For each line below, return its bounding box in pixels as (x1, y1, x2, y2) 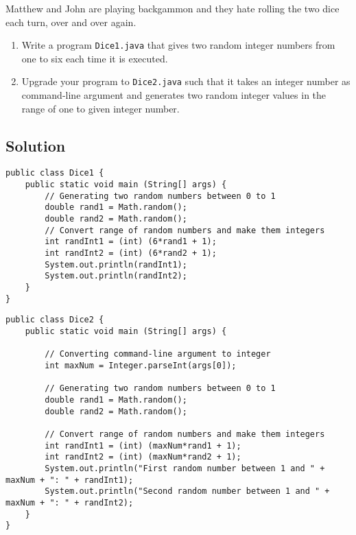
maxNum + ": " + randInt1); (5, 475, 134, 485)
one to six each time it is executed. (21, 51, 168, 65)
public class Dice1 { (5, 168, 104, 178)
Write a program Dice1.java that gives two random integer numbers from (21, 38, 335, 52)
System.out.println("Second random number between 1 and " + (45, 486, 330, 497)
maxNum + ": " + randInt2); (5, 497, 134, 508)
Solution (5, 134, 66, 156)
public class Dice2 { (5, 315, 104, 325)
